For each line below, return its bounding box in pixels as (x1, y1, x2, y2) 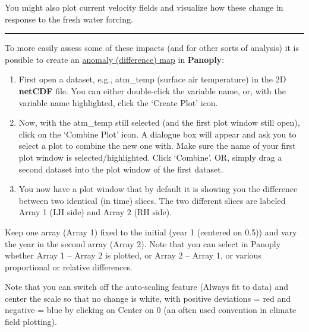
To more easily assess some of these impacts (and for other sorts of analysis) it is (5, 41, 299, 54)
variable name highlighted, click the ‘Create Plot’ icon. (18, 96, 218, 108)
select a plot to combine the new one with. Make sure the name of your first (18, 139, 296, 152)
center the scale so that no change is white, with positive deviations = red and (5, 292, 291, 304)
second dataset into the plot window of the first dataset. (18, 162, 223, 175)
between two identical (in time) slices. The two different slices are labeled (18, 194, 286, 206)
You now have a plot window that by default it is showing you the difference (18, 183, 298, 195)
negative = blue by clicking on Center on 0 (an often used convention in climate (5, 304, 297, 316)
